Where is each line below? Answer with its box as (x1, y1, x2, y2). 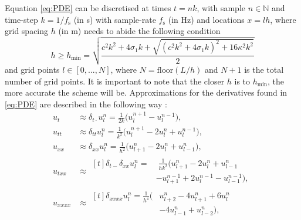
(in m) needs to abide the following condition (58, 25, 221, 37)
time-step (5, 13, 38, 25)
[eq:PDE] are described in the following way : (5, 97, 167, 110)
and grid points (5, 63, 60, 76)
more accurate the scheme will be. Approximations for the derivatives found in (5, 86, 288, 99)
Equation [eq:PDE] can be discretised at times (5, 2, 171, 13)
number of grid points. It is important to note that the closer (5, 75, 225, 87)
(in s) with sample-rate (73, 13, 156, 25)
